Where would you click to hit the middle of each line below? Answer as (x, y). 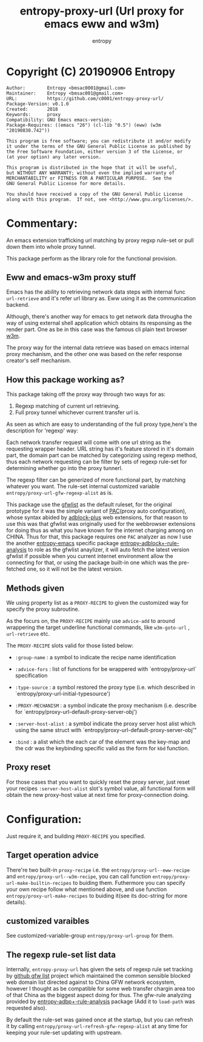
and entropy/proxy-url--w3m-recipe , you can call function (79, 876)
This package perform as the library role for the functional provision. (92, 258)
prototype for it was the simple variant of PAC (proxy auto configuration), (96, 511)
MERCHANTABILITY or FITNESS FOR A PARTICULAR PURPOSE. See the (89, 178)
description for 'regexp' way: (42, 431)
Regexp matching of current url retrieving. (67, 406)
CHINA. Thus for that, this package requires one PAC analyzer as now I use (99, 537)
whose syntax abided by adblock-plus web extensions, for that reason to (97, 517)
